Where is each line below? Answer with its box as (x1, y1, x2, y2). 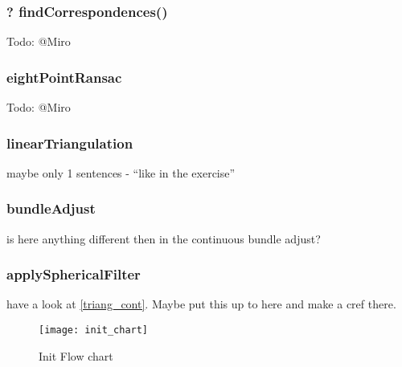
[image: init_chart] (39, 324, 149, 336)
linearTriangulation (6, 133, 133, 153)
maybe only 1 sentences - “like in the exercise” (6, 164, 236, 181)
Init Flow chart (39, 347, 113, 364)
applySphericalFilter (6, 264, 141, 284)
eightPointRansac (6, 67, 122, 87)
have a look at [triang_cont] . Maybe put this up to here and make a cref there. (6, 296, 396, 312)
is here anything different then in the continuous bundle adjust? (6, 230, 321, 247)
